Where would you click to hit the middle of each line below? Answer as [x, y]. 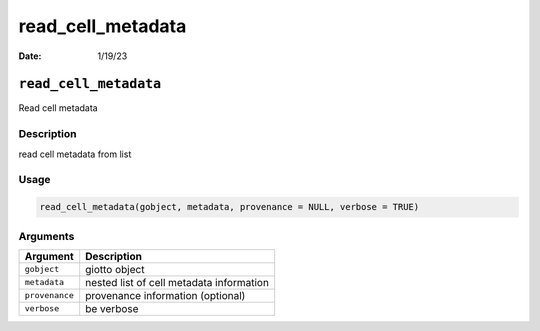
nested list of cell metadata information [177, 282]
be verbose [112, 308]
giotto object [115, 269]
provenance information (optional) [165, 295]
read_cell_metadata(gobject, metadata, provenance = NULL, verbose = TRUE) [229, 207]
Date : [30, 56]
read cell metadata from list [75, 154]
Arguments [46, 236]
